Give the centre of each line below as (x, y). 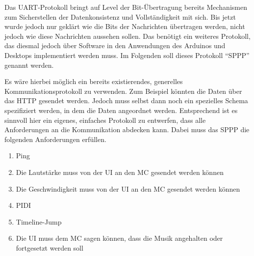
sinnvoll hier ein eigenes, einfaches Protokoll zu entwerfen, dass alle (105, 120)
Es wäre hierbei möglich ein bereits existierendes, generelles (94, 81)
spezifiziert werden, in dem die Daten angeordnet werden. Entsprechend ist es (121, 110)
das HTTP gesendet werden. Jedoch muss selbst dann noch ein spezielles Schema (126, 100)
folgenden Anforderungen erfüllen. (55, 139)
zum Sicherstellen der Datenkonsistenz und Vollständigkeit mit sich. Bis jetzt (120, 16)
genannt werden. (29, 65)
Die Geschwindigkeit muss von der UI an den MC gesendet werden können (128, 188)
